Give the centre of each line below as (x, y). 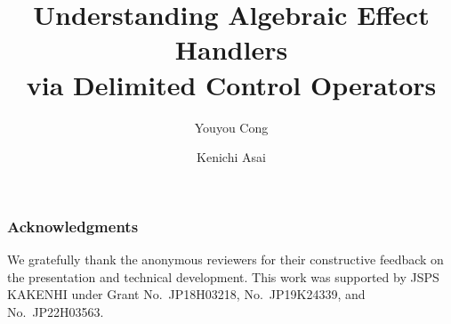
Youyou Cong (231, 127)
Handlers (231, 49)
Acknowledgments (73, 226)
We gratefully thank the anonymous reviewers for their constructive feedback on (225, 259)
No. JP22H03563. (56, 311)
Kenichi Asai (231, 157)
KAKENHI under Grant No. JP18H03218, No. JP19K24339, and (186, 294)
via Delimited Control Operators (231, 84)
